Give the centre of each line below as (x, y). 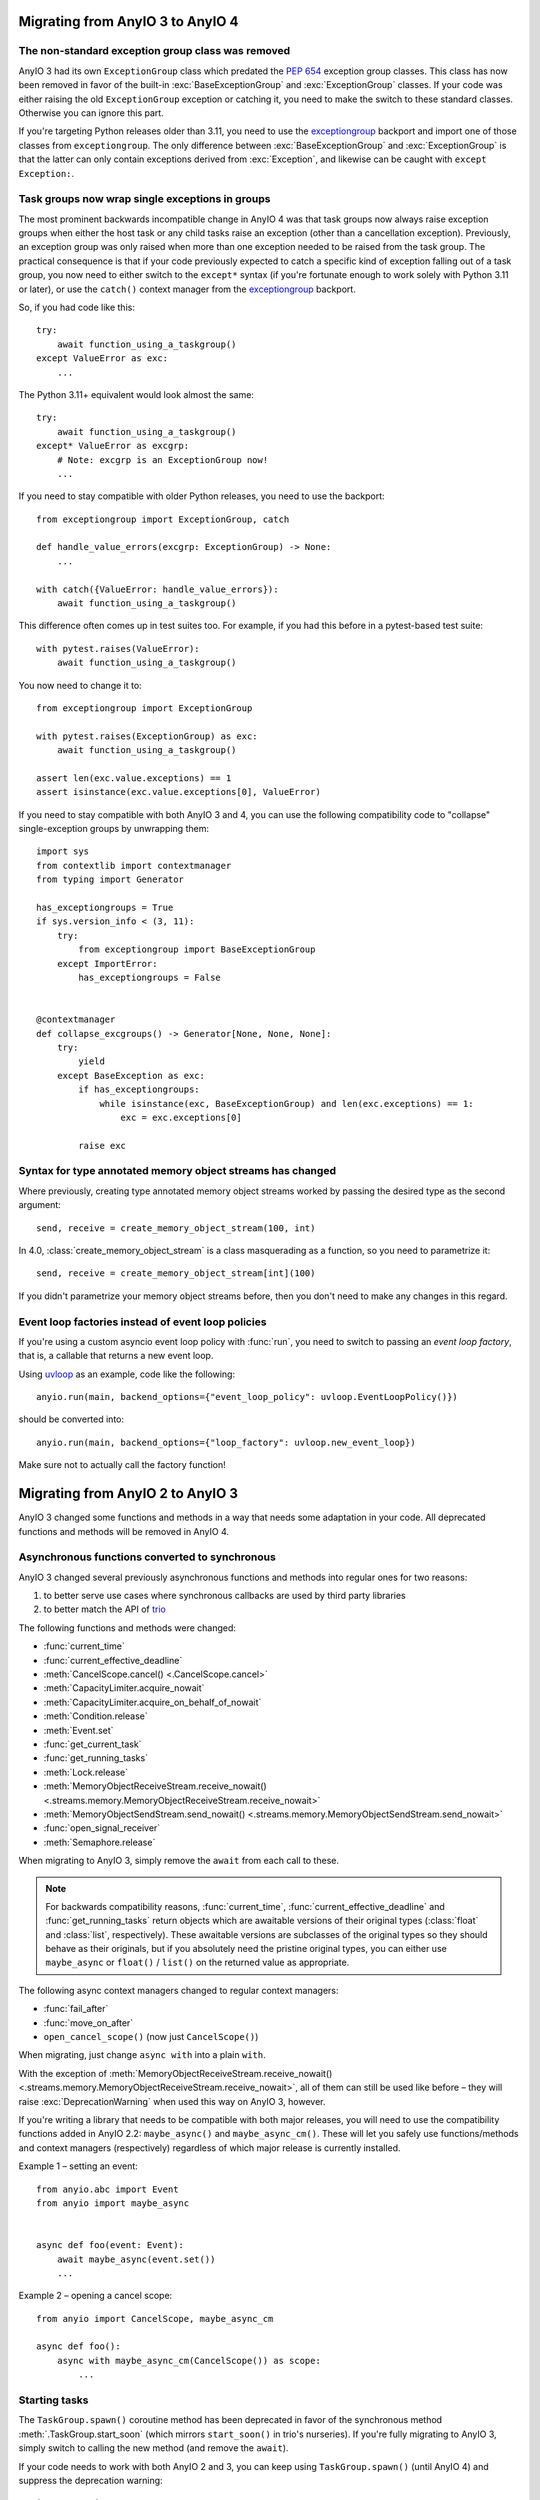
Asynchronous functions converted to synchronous (147, 1557)
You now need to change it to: (80, 685)
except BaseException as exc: (130, 1075)
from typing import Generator (110, 879)
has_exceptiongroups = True (105, 908)
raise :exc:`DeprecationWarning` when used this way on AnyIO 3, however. (172, 2101)
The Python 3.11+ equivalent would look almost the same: (136, 394)
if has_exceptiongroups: (139, 1089)
